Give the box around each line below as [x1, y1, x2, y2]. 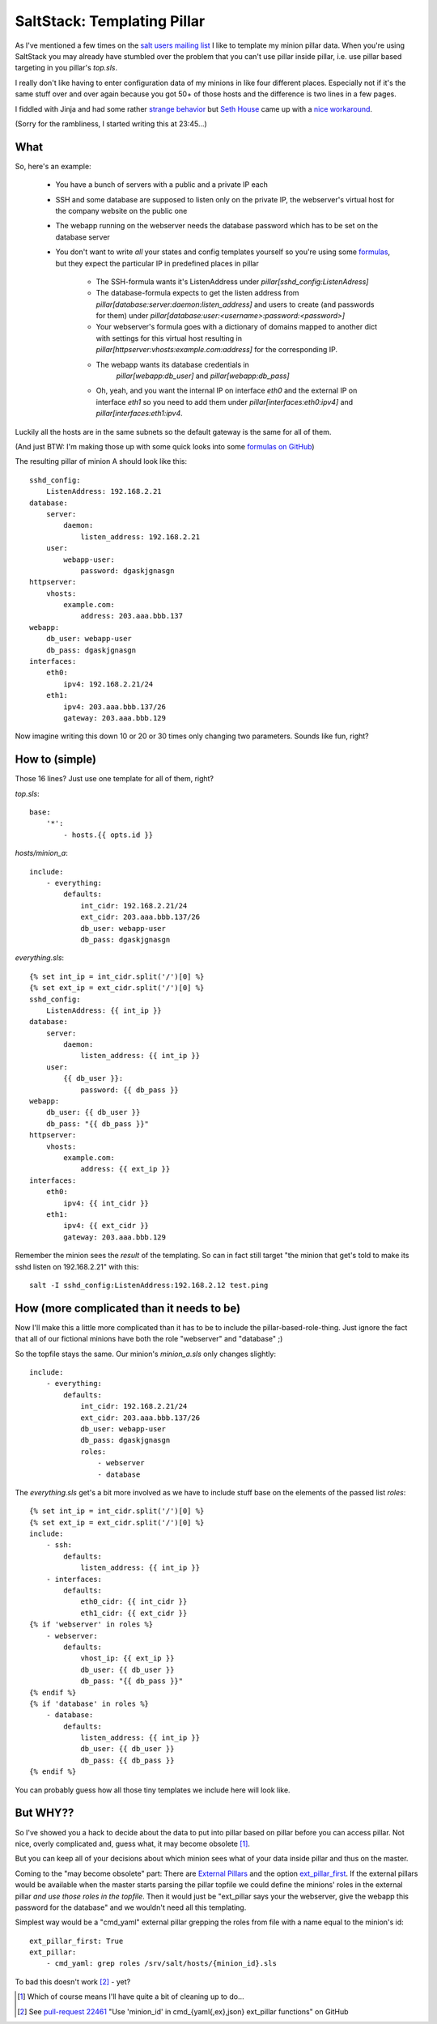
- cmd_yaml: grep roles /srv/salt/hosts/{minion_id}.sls [45, 1959, 277, 1968]
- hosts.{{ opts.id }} [63, 830, 154, 840]
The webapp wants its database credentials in [95, 359, 250, 369]
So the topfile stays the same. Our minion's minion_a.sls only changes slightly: [15, 1349, 277, 1359]
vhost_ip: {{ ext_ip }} [80, 1654, 175, 1663]
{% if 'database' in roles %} [29, 1699, 150, 1708]
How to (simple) [15, 753, 97, 767]
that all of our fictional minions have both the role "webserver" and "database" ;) [15, 1334, 283, 1344]
